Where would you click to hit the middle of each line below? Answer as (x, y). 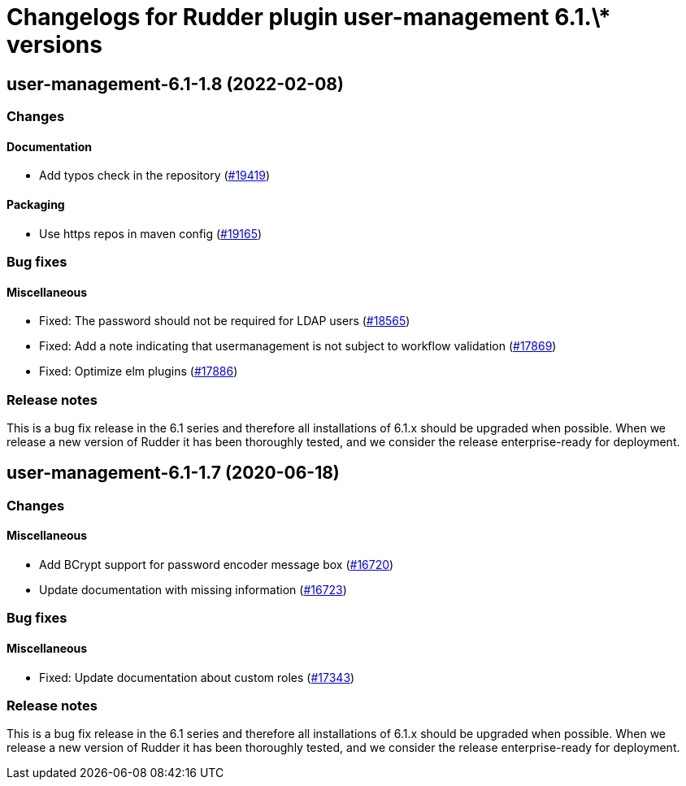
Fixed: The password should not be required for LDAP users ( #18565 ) (225, 321)
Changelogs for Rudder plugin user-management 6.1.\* (309, 17)
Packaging (36, 204)
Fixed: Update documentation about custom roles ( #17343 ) (197, 677)
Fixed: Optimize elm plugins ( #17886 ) (139, 371)
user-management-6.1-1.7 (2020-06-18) (173, 473)
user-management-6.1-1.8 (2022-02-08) (175, 84)
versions (54, 45)
